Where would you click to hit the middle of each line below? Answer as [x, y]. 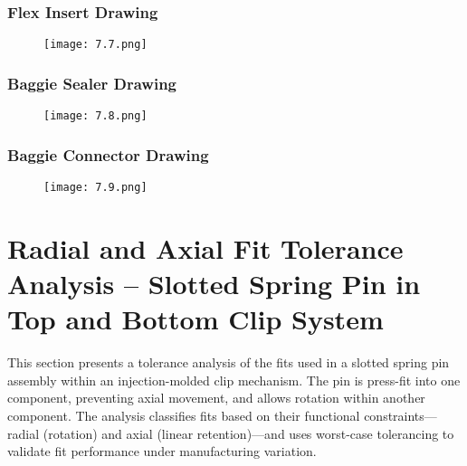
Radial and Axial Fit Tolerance [205, 247]
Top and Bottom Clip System [195, 319]
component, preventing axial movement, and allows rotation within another [216, 398]
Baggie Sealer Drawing [92, 83]
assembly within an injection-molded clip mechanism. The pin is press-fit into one [234, 380]
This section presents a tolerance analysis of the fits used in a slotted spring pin [229, 362]
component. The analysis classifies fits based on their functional [184, 415]
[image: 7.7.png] [95, 45]
